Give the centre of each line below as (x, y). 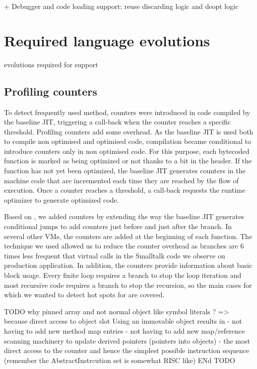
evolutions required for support (51, 64)
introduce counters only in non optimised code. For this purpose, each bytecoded (127, 151)
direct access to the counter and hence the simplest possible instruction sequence (127, 350)
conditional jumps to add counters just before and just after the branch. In (118, 226)
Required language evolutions (107, 40)
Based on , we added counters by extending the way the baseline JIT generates (124, 216)
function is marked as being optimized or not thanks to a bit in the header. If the (128, 161)
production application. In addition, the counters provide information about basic (128, 265)
